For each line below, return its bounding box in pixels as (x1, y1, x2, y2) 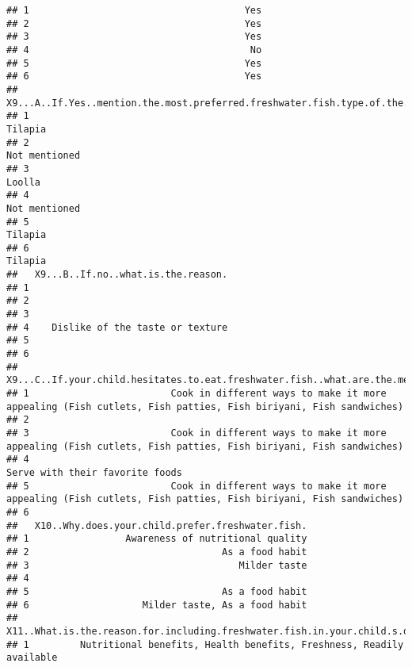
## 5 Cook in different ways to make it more (6, 480, 387, 492)
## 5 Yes (6, 57, 262, 69)
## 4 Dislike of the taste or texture (6, 321, 228, 333)
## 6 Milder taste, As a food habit (6, 599, 307, 611)
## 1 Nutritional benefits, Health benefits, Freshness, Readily (6, 638, 404, 650)
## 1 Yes (6, 5, 262, 16)
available (6, 652, 58, 664)
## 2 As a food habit (6, 546, 307, 558)
